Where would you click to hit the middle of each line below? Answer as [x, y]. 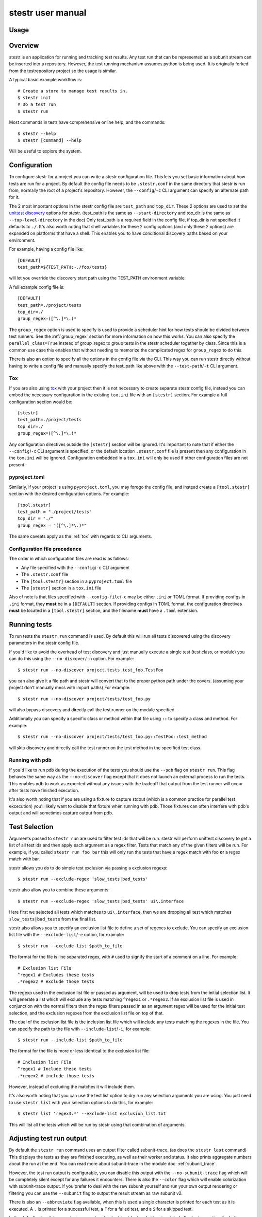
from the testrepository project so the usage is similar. [63, 71]
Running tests [31, 624]
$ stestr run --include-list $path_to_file [70, 1040]
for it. [14, 197]
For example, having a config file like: [46, 249]
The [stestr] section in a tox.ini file [61, 588]
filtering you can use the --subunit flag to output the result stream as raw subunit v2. [96, 1193]
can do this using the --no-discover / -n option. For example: [72, 659]
